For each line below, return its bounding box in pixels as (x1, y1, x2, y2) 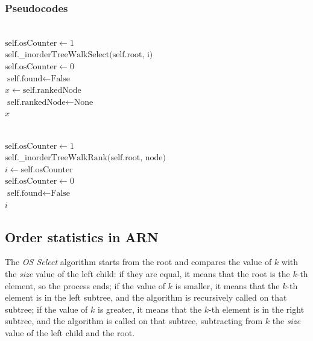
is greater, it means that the (98, 302, 202, 315)
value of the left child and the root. (5, 326, 135, 339)
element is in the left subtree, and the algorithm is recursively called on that (5, 291, 287, 304)
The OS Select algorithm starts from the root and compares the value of (5, 255, 272, 268)
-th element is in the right (209, 302, 305, 315)
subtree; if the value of (5, 302, 88, 315)
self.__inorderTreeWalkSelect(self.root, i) (5, 51, 153, 60)
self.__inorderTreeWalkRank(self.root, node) (5, 154, 166, 163)
